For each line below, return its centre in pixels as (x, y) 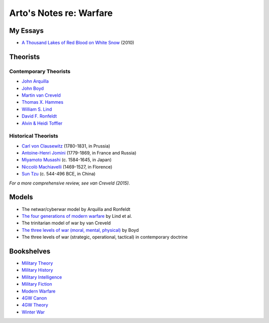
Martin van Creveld (41, 95)
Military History (37, 270)
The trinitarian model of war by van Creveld (66, 223)
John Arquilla (35, 81)
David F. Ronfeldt (39, 116)
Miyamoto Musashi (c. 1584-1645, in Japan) (67, 160)
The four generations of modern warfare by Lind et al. (77, 216)
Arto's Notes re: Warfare (61, 13)
